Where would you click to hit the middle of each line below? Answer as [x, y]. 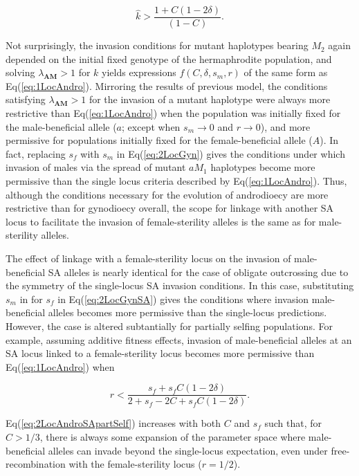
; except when [151, 126]
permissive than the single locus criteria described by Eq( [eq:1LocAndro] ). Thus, [176, 181]
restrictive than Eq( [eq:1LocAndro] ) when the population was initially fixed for [173, 113]
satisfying [26, 99]
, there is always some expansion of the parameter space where [173, 436]
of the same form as [286, 72]
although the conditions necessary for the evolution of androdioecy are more [167, 194]
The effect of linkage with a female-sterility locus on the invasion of [148, 258]
